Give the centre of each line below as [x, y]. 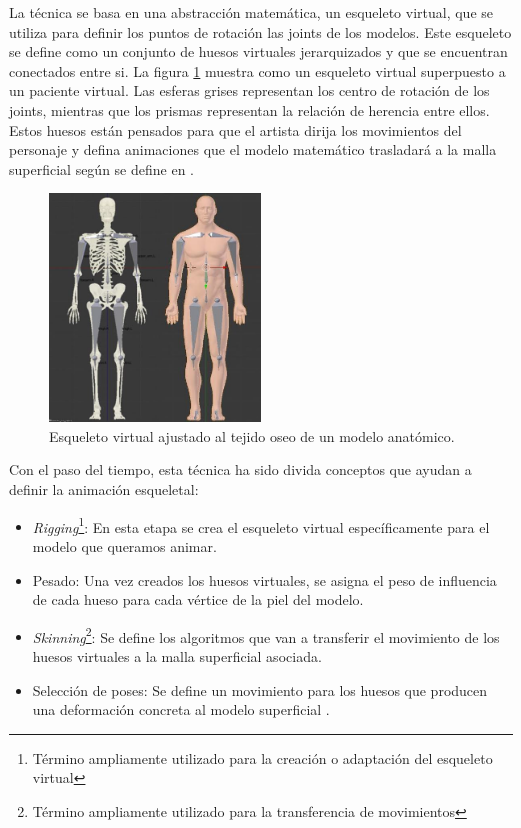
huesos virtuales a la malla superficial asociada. [177, 655]
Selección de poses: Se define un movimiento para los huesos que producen [260, 689]
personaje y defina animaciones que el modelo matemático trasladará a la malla [253, 149]
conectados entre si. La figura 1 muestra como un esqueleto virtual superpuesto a [257, 70]
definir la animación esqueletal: [104, 489]
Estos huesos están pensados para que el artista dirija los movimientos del [235, 129]
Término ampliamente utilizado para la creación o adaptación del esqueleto [262, 757]
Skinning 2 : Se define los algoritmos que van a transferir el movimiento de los [266, 635]
